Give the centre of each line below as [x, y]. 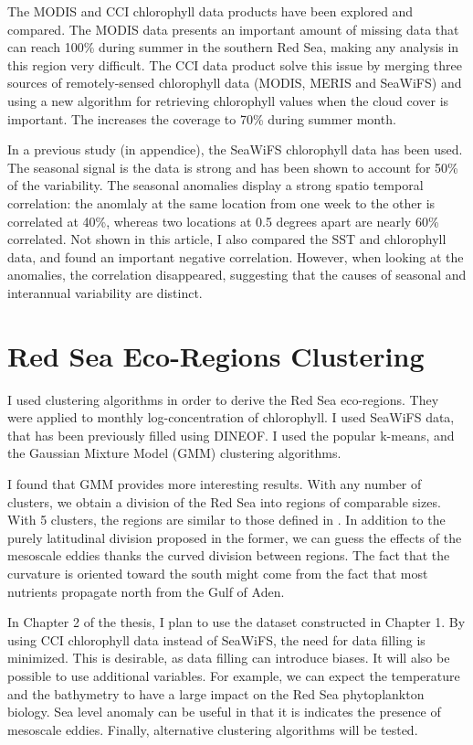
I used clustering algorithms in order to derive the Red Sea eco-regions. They [223, 399]
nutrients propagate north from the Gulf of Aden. [146, 591]
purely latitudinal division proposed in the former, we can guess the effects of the [235, 537]
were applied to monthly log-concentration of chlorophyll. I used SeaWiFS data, [231, 417]
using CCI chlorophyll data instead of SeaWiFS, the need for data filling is [216, 639]
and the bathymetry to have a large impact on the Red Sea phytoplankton [216, 693]
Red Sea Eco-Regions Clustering [216, 355]
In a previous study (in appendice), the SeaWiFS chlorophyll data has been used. [235, 149]
